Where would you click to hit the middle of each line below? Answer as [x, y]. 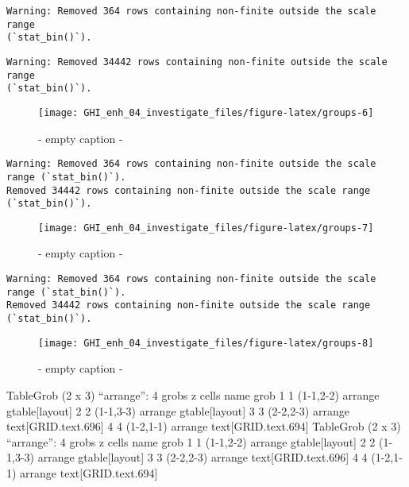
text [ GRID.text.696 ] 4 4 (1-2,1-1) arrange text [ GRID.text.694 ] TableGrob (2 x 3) [204, 426]
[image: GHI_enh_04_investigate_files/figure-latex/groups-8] [206, 343]
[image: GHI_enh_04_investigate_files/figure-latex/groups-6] [206, 112]
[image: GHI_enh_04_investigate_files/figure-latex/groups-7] [206, 228]
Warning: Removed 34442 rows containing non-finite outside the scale [197, 62]
